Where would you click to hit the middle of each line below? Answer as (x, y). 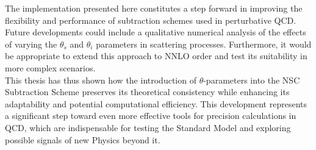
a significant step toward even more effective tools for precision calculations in (151, 116)
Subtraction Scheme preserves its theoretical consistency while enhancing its (147, 92)
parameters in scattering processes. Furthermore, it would (204, 44)
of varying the (31, 44)
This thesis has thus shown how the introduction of (101, 80)
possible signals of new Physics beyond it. (83, 139)
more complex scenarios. (50, 67)
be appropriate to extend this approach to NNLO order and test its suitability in (156, 56)
